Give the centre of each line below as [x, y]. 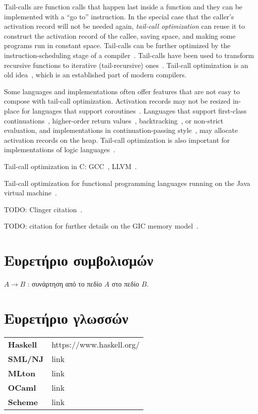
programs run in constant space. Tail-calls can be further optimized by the [117, 45]
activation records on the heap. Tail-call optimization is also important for [117, 140]
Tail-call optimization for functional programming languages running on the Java [127, 183]
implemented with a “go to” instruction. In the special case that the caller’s [119, 16]
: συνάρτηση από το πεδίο [65, 284]
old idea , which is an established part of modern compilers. [95, 75]
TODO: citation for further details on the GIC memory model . [101, 226]
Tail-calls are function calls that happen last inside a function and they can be [123, 6]
